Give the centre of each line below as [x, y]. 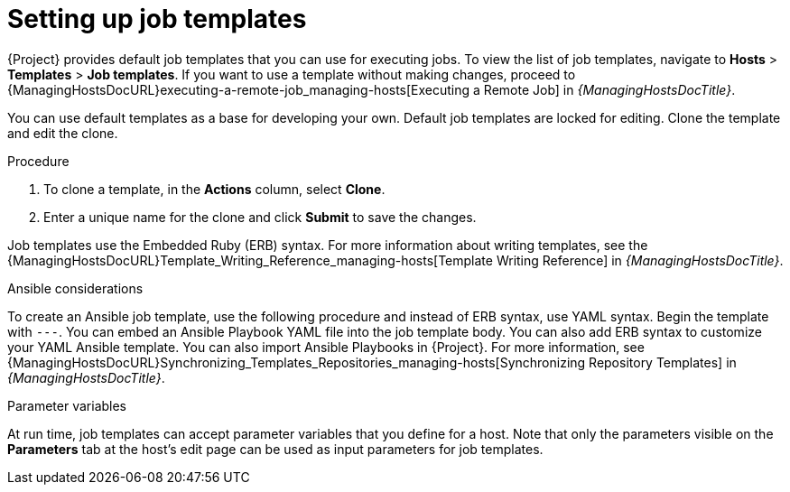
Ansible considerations [75, 288]
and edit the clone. [63, 133]
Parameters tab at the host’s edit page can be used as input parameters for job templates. [275, 449]
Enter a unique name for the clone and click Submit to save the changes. [260, 217]
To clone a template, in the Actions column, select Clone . [214, 189]
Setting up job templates [157, 19]
